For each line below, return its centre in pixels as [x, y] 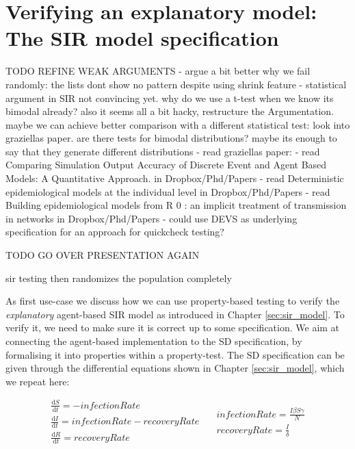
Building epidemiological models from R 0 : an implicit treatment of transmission [176, 205]
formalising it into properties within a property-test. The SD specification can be [175, 354]
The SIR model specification [142, 38]
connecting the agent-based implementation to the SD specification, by [154, 341]
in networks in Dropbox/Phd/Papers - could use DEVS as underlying [152, 218]
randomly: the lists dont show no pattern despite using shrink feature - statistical [176, 84]
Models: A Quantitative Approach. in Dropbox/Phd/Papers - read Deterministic [175, 178]
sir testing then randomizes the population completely [119, 278]
